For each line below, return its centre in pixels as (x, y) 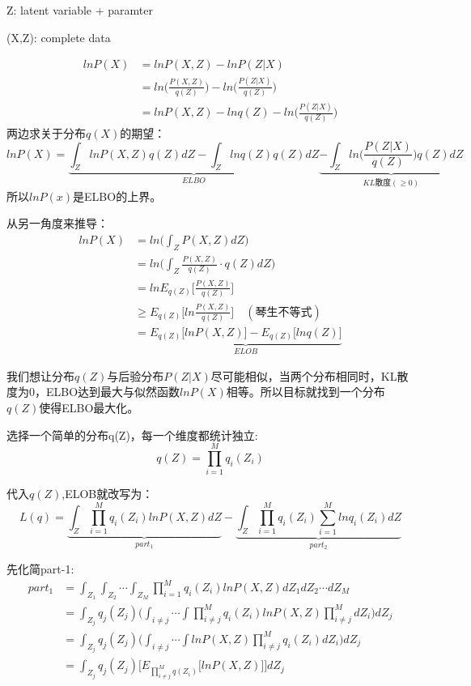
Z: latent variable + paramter (80, 10)
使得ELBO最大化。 (89, 408)
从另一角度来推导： (57, 223)
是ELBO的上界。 (117, 196)
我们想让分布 (40, 375)
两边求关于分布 (46, 132)
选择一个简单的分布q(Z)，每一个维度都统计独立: (132, 435)
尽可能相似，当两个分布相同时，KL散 (310, 375)
